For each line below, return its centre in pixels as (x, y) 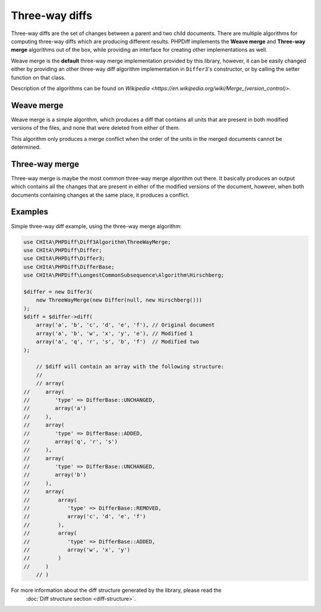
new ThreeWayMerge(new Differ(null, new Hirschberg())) (119, 300)
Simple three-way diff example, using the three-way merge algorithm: (96, 226)
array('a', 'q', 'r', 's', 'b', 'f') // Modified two (117, 342)
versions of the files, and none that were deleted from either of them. (96, 128)
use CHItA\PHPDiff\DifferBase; (69, 267)
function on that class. (38, 77)
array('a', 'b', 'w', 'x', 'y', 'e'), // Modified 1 (114, 333)
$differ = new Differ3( (58, 292)
